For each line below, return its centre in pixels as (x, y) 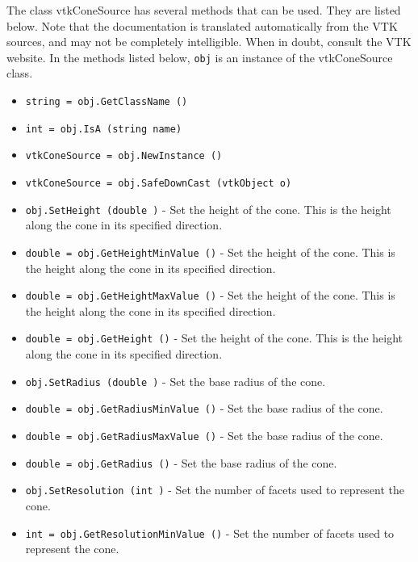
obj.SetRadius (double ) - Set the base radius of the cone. (176, 381)
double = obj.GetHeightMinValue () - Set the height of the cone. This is (210, 252)
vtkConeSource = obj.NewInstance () (124, 156)
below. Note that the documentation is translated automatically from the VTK (202, 25)
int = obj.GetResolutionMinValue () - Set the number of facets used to (210, 533)
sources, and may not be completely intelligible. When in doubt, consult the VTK (209, 42)
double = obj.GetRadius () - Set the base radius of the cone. (181, 462)
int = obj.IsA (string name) (104, 129)
